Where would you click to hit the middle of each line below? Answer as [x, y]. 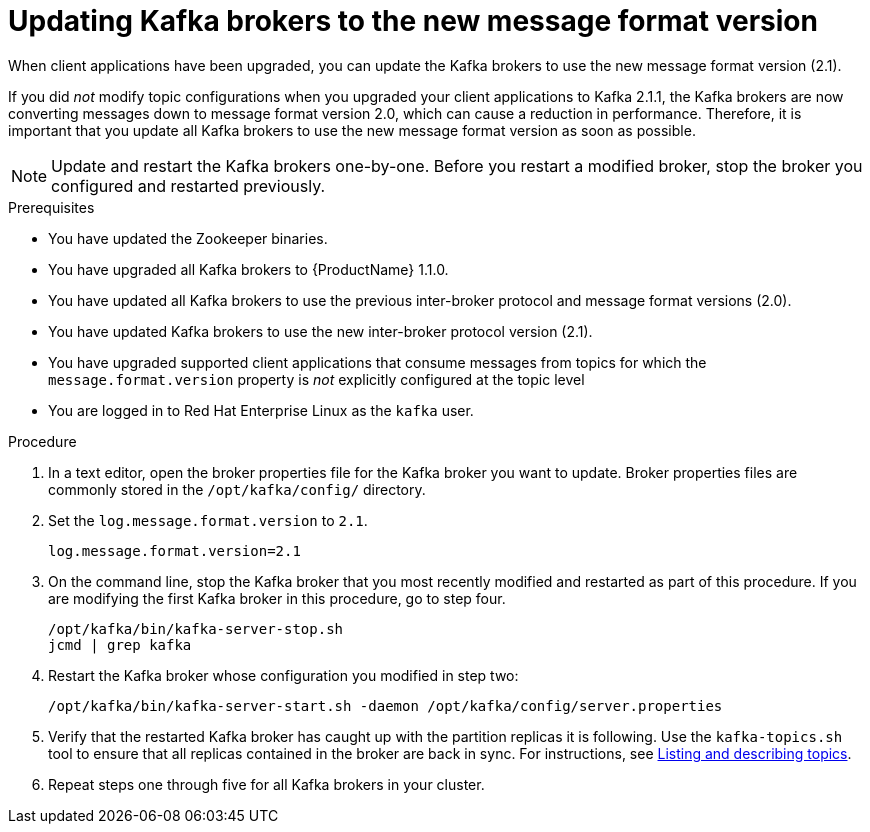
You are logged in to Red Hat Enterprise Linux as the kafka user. [261, 410]
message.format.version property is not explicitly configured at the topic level [316, 379]
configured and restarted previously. [188, 185]
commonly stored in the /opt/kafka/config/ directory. [237, 489]
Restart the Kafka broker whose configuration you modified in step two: [283, 675]
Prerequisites [51, 207]
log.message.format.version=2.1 [174, 550]
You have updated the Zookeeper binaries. [188, 238]
